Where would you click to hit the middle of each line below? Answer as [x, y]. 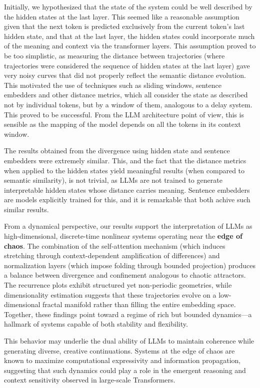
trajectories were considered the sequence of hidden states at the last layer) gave [127, 65]
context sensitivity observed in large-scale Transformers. [90, 380]
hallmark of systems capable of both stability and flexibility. [96, 324]
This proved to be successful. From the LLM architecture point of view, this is [124, 114]
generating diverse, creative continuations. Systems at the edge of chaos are [119, 350]
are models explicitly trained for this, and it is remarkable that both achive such [127, 199]
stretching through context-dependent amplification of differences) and [112, 255]
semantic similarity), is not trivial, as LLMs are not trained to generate [113, 180]
